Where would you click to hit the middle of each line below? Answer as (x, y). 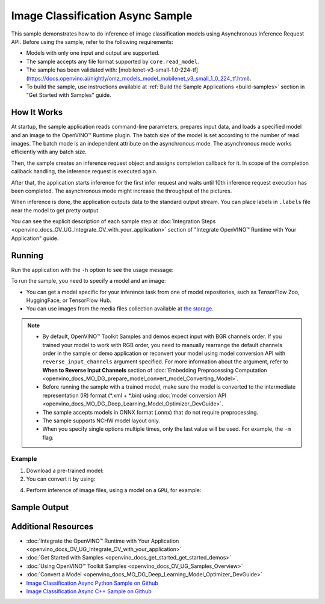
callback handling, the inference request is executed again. (84, 171)
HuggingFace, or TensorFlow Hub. (69, 300)
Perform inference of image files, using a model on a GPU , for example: (114, 490)
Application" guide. (35, 238)
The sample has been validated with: (72, 70)
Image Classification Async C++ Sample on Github (89, 591)
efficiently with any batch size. (49, 152)
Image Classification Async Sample (102, 16)
